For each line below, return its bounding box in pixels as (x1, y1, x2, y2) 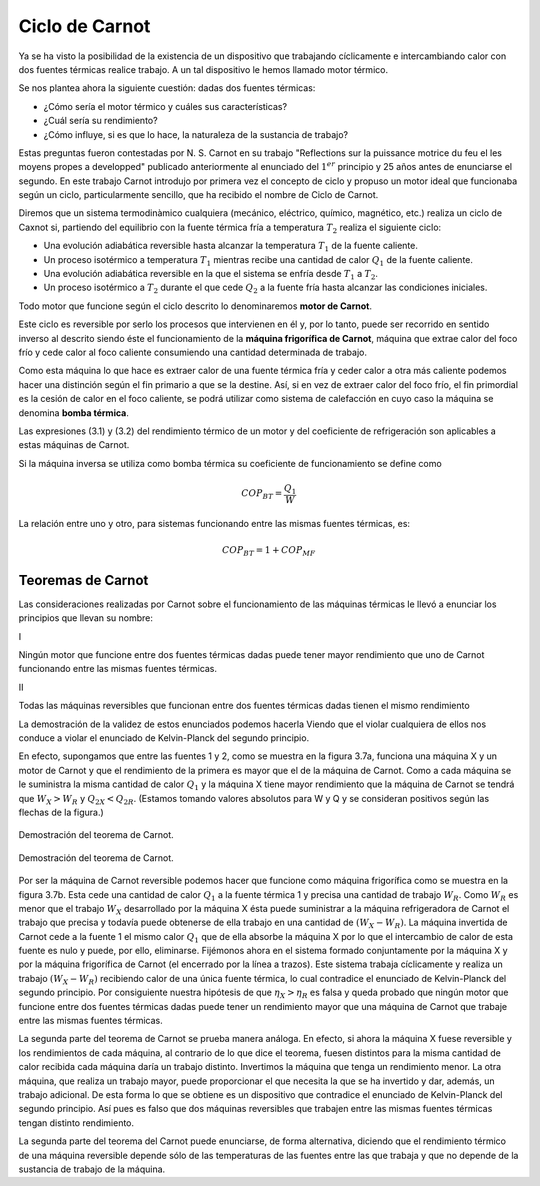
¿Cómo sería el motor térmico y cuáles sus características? (43, 100, 288, 112)
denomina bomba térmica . (18, 406, 129, 419)
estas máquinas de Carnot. (18, 439, 130, 451)
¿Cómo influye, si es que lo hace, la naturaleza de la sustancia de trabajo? (43, 128, 349, 140)
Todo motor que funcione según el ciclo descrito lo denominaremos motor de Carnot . (18, 300, 373, 312)
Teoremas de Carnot (18, 571, 149, 589)
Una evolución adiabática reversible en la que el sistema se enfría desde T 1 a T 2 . (43, 268, 379, 282)
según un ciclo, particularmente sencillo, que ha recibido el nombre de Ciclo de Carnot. (18, 189, 379, 201)
